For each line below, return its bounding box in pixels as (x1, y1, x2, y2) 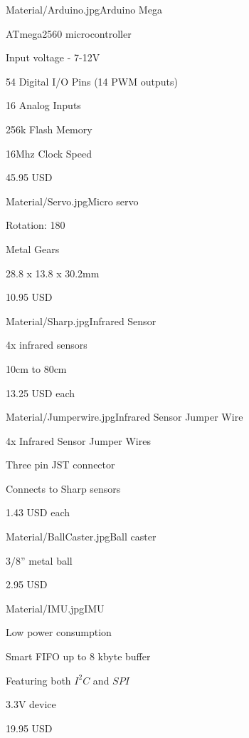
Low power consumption (6, 625, 112, 640)
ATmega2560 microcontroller (6, 26, 132, 41)
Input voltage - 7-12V (6, 50, 100, 65)
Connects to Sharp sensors (6, 481, 121, 496)
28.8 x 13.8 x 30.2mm (6, 265, 100, 280)
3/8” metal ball (6, 553, 73, 568)
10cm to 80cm (6, 361, 67, 376)
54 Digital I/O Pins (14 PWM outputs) (6, 73, 178, 88)
